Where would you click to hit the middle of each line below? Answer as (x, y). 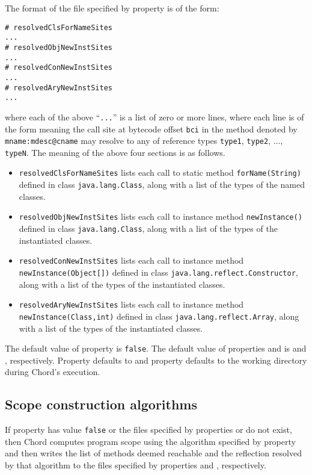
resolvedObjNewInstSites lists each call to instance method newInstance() (161, 216)
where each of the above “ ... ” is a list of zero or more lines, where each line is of (154, 116)
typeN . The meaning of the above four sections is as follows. (115, 152)
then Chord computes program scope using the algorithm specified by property (150, 441)
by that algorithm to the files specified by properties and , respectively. (136, 464)
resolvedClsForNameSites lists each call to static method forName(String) (160, 172)
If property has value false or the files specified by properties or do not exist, (148, 430)
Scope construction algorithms (101, 404)
